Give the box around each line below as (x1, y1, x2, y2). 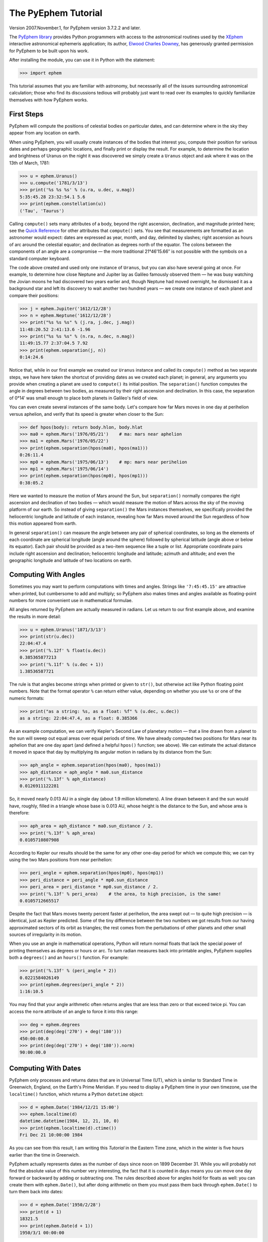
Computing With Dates (9, 1064, 81, 1073)
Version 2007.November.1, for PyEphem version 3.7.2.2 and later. (9, 25, 141, 31)
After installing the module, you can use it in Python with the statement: (9, 57, 155, 63)
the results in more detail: (9, 614, 62, 620)
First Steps (9, 110, 44, 118)
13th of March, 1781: (9, 159, 50, 166)
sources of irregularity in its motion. (9, 931, 82, 937)
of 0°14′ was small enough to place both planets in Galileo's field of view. (9, 395, 158, 401)
